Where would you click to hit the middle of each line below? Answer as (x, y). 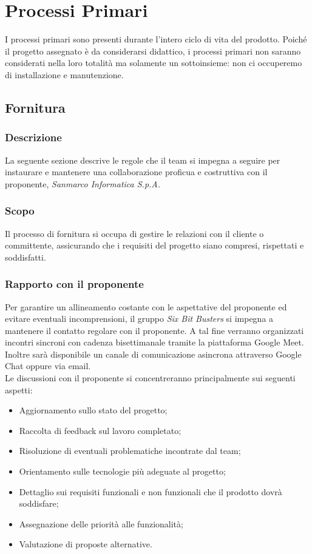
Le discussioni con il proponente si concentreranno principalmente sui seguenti (150, 378)
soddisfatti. (25, 257)
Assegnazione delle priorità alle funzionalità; (101, 523)
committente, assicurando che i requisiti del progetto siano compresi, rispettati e (154, 245)
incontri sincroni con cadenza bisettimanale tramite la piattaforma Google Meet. (154, 342)
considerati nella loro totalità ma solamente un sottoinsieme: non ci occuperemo (154, 63)
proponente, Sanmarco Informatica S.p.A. (83, 183)
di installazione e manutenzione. (64, 74)
